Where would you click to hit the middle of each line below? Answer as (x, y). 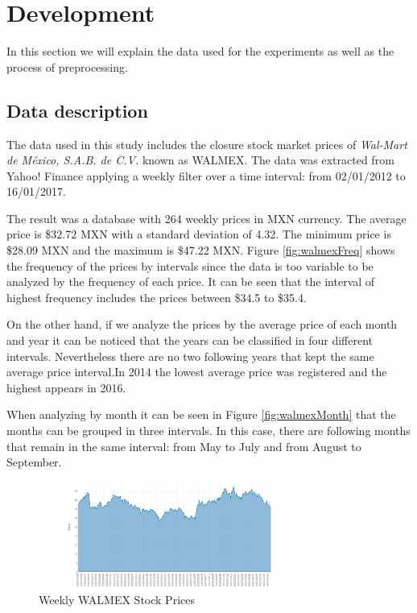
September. (34, 462)
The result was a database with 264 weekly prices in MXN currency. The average (206, 218)
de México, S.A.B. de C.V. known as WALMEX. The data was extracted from (200, 160)
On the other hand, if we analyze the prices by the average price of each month (202, 324)
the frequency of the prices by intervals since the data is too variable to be (190, 265)
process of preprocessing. (67, 66)
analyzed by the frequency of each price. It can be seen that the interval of (191, 282)
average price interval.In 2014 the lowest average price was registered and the (197, 372)
